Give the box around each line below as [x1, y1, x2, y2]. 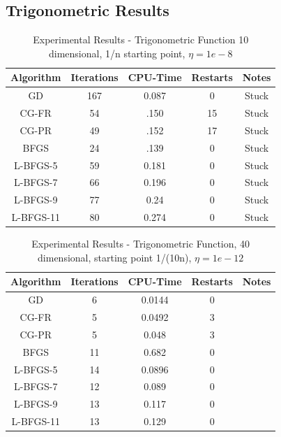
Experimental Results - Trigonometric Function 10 [33, 32, 249, 47]
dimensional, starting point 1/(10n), [38, 250, 192, 264]
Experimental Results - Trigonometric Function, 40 [31, 236, 250, 251]
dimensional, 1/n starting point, [49, 45, 185, 60]
